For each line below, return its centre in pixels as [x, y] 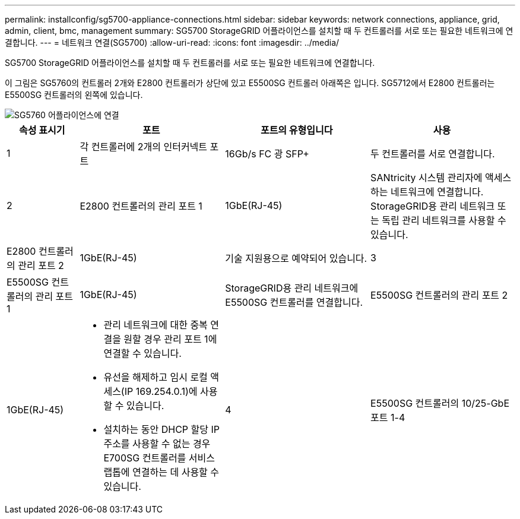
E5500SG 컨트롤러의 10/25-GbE [440, 403]
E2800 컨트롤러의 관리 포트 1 [141, 206]
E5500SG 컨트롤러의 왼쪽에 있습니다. [74, 95]
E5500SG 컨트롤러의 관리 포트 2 [439, 295]
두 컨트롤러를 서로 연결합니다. [433, 154]
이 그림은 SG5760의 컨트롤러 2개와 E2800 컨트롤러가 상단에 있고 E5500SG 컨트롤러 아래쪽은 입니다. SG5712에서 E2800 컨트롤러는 [250, 83]
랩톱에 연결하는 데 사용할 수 [161, 472]
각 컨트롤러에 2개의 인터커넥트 [144, 147]
